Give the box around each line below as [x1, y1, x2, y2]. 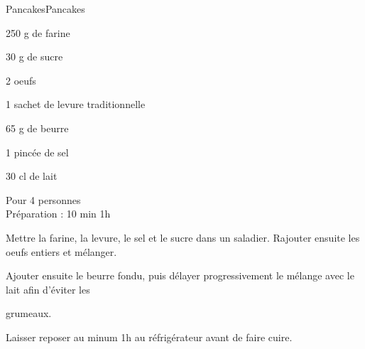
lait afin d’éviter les [6, 281, 90, 296]
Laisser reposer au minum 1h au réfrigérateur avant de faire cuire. [6, 329, 293, 344]
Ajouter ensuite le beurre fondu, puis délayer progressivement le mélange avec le [6, 268, 354, 283]
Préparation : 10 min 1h [6, 206, 111, 221]
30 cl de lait [6, 168, 58, 183]
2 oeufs [6, 73, 36, 87]
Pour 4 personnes [6, 192, 81, 207]
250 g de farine [6, 25, 70, 40]
